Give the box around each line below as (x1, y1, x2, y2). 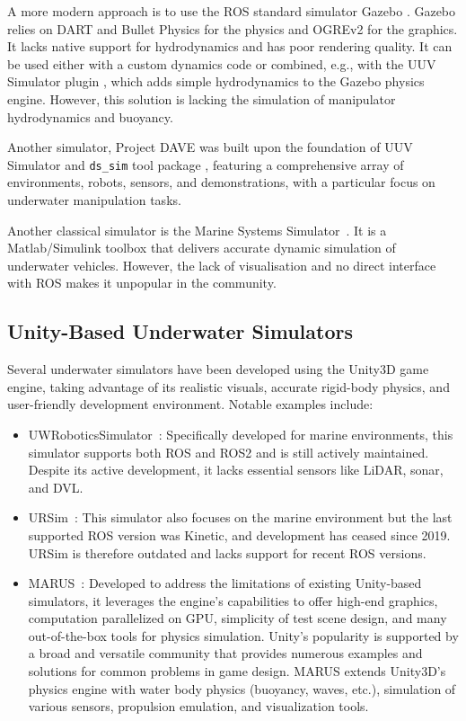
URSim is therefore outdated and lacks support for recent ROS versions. (28, 543, 426, 562)
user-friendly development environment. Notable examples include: (7, 395, 374, 414)
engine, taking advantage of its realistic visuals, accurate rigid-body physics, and (7, 377, 450, 396)
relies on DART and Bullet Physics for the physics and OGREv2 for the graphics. (7, 19, 458, 38)
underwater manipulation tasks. (7, 191, 181, 209)
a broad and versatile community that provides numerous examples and (28, 644, 423, 663)
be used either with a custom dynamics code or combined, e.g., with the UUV (7, 54, 436, 73)
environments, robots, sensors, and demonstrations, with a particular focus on (7, 173, 435, 191)
